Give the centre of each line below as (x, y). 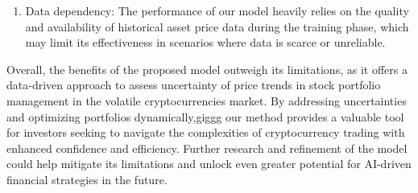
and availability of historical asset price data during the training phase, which (217, 26)
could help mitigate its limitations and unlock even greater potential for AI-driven (209, 164)
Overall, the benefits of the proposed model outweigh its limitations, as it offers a (207, 69)
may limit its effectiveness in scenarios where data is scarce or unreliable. (205, 42)
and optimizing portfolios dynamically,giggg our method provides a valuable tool (205, 116)
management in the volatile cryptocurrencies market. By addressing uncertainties (207, 100)
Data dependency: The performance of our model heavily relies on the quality (217, 10)
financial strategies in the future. (87, 179)
